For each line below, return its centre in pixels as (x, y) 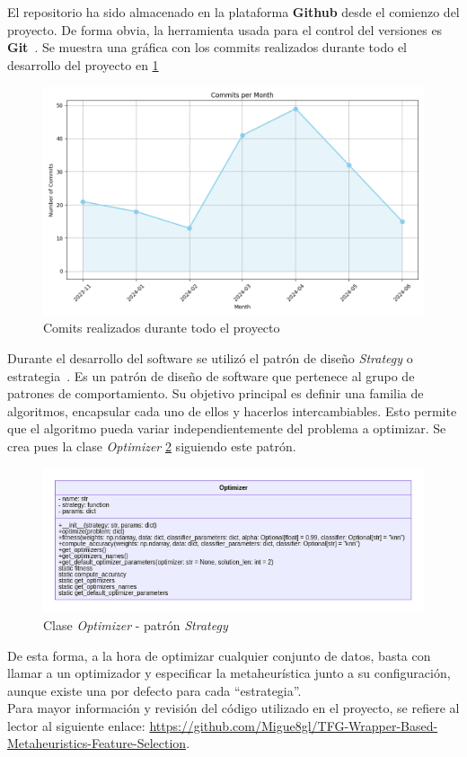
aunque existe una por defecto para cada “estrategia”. (154, 690)
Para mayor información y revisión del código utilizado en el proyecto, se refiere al (233, 708)
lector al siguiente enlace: (76, 725)
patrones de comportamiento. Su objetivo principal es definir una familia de (216, 393)
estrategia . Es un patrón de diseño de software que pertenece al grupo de (211, 375)
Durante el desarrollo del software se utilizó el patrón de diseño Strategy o (210, 357)
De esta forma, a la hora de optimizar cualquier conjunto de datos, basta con (219, 655)
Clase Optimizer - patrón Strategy (136, 624)
